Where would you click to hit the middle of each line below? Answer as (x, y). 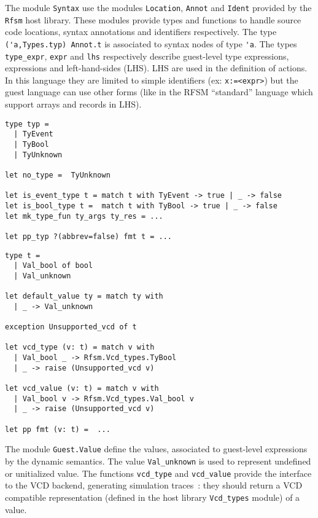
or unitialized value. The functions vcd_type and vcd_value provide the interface (158, 473)
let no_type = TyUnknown (58, 175)
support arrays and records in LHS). (73, 104)
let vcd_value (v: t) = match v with (82, 389)
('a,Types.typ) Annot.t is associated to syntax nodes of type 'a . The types (151, 43)
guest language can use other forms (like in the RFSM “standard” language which (159, 92)
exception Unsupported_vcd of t (71, 327)
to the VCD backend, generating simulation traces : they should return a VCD (154, 485)
